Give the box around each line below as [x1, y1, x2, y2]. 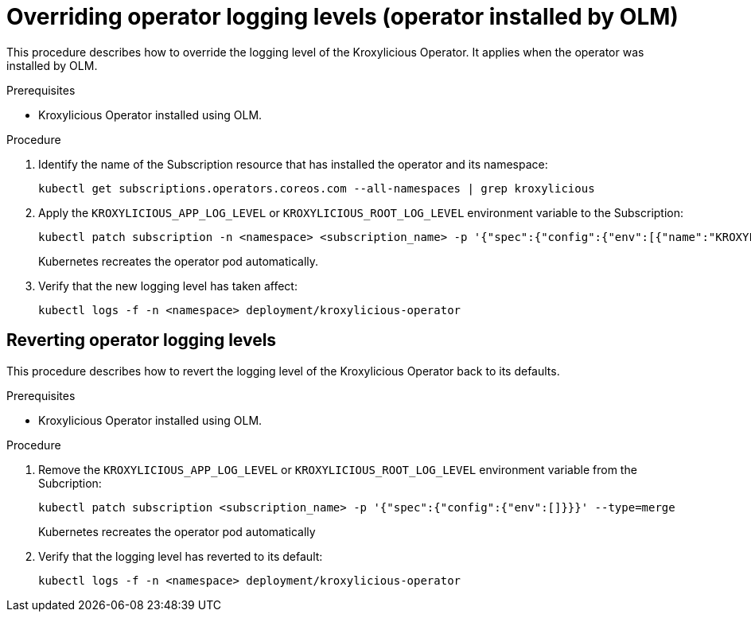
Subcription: [38, 476, 102, 490]
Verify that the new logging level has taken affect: [38, 278, 298, 293]
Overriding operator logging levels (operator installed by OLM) [6, 3, 679, 30]
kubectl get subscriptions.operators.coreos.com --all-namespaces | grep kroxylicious [38, 181, 595, 195]
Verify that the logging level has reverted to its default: [38, 549, 323, 563]
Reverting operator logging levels [6, 330, 277, 351]
